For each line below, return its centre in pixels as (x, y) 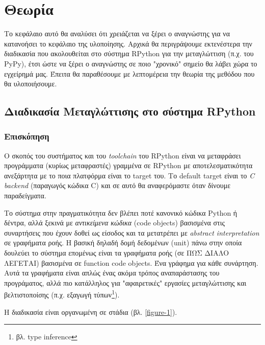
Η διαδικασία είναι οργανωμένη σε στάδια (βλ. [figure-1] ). (91, 312)
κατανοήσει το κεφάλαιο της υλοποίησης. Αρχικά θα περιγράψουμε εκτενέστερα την (128, 43)
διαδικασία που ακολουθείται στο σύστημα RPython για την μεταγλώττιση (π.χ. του (129, 53)
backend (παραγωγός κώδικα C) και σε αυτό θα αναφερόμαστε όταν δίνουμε (117, 185)
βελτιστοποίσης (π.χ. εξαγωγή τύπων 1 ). (62, 294)
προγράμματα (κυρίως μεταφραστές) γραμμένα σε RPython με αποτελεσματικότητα (128, 165)
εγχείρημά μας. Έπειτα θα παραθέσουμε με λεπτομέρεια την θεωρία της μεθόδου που (129, 73)
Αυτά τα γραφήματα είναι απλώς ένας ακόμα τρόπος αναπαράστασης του (112, 273)
